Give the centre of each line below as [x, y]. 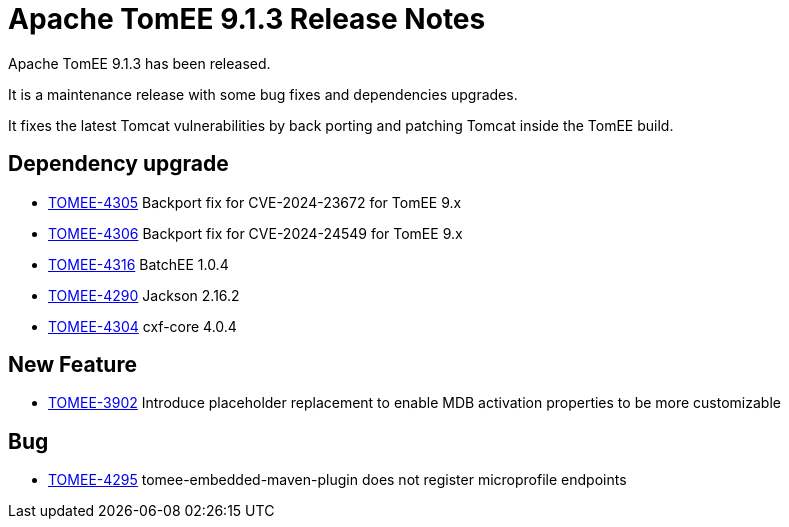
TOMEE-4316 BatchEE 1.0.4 [138, 264]
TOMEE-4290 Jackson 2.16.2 [144, 295]
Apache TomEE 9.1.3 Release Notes [247, 19]
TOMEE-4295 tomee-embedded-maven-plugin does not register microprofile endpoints [337, 480]
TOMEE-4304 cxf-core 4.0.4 [142, 326]
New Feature [72, 365]
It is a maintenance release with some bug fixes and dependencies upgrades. [263, 94]
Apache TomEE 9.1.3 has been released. [139, 63]
